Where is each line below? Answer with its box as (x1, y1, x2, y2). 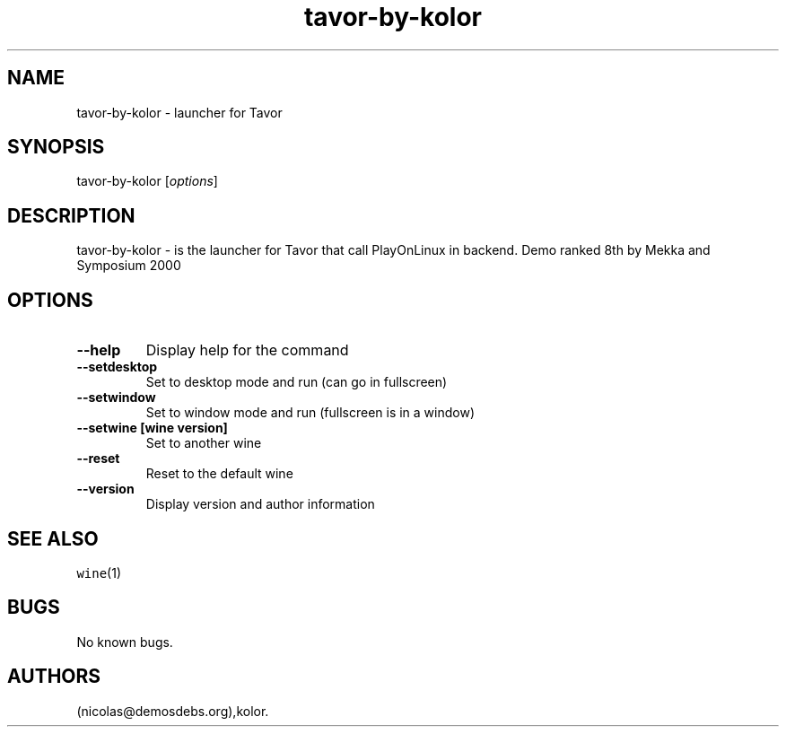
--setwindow (76, 389, 156, 406)
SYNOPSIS (7, 135, 105, 159)
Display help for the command (145, 341, 349, 360)
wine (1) (76, 564, 122, 581)
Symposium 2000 (76, 258, 181, 274)
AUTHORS (7, 665, 101, 688)
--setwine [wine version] (76, 420, 228, 436)
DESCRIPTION (7, 204, 135, 227)
